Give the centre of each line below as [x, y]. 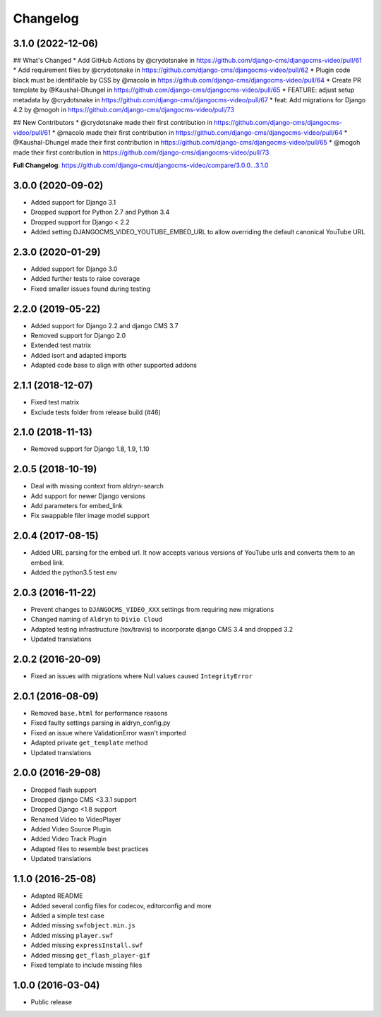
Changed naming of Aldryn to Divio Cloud [97, 619]
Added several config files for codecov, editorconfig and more [121, 905]
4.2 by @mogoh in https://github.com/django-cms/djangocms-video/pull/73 [123, 110]
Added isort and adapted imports [79, 355]
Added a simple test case [68, 915]
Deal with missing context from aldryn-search [97, 486]
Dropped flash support [64, 790]
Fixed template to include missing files [86, 965]
